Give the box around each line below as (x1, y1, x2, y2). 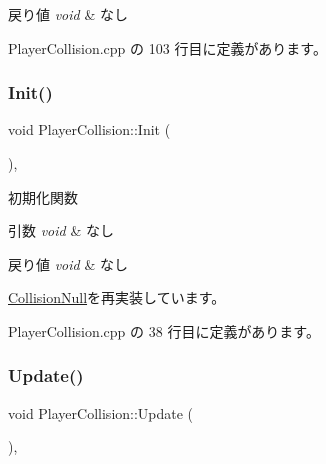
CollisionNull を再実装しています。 (8, 287, 226, 308)
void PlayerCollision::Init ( (8, 119, 171, 140)
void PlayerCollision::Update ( (8, 402, 194, 423)
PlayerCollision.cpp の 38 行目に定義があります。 (8, 320, 320, 341)
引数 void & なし (8, 220, 114, 241)
